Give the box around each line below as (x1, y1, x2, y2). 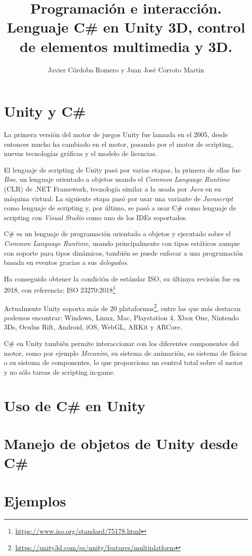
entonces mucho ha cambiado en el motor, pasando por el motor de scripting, (4, 139, 233, 149)
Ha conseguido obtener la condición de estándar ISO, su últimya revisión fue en (4, 273, 240, 283)
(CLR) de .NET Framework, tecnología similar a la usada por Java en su (4, 184, 221, 193)
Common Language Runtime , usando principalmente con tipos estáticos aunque (4, 238, 240, 248)
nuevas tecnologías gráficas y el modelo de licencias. (4, 148, 157, 158)
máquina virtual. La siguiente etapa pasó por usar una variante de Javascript (4, 193, 233, 203)
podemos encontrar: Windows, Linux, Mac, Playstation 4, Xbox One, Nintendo (4, 312, 239, 322)
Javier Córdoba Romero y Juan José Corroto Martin (47, 64, 205, 74)
